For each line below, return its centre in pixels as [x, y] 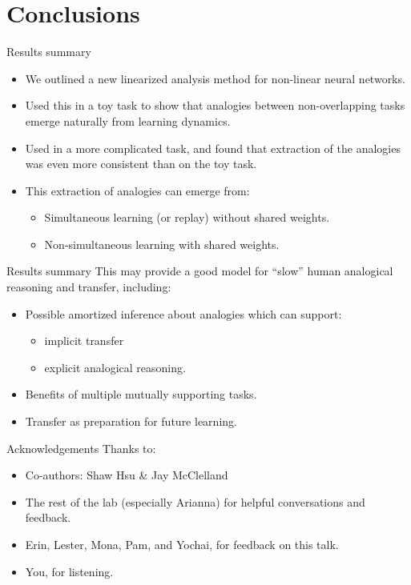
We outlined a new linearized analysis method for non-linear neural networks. [215, 78]
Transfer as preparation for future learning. [131, 421]
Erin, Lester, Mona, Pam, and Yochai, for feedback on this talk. [182, 544]
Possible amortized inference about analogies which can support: [183, 313]
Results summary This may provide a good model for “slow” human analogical [200, 271]
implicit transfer [84, 341]
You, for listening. [69, 571]
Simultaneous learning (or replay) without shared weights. [187, 217]
